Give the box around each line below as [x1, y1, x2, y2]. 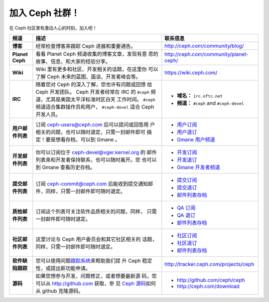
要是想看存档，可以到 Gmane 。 [45, 136, 121, 143]
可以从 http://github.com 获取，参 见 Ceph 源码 [35, 280, 146, 287]
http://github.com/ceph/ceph [177, 277, 245, 284]
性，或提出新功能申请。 [35, 265, 91, 272]
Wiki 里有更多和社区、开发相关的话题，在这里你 [35, 65, 147, 72]
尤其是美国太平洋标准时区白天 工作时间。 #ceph [45, 96, 155, 103]
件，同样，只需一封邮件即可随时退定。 [35, 187, 126, 194]
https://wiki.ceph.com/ [164, 69, 218, 76]
